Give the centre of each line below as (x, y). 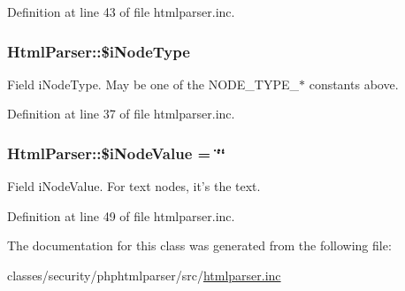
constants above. (354, 84)
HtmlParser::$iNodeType (99, 51)
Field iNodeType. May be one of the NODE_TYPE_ (153, 84)
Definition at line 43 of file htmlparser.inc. (121, 11)
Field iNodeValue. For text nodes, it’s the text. (134, 186)
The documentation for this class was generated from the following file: (199, 245)
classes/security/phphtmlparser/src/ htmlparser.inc (144, 275)
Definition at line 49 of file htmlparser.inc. (121, 215)
